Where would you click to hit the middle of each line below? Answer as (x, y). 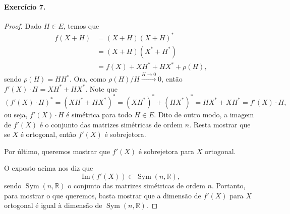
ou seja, (16, 114)
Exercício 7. (25, 6)
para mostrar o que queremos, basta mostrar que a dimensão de (103, 195)
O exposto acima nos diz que (49, 168)
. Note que (101, 88)
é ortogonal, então (48, 134)
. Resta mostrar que (220, 124)
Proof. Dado (23, 25)
